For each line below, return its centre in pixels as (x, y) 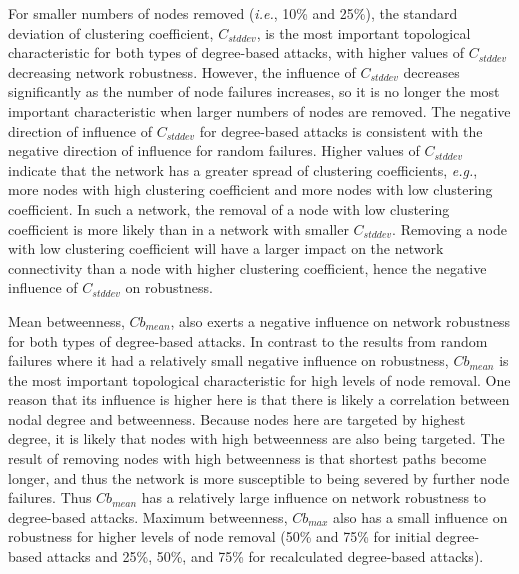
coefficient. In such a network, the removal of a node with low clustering (229, 208)
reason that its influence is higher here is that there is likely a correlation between (259, 399)
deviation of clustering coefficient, (111, 32)
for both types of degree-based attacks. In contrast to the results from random (248, 340)
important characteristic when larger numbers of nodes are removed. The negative (259, 110)
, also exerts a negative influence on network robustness (340, 320)
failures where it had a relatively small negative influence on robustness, (228, 360)
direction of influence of (80, 130)
